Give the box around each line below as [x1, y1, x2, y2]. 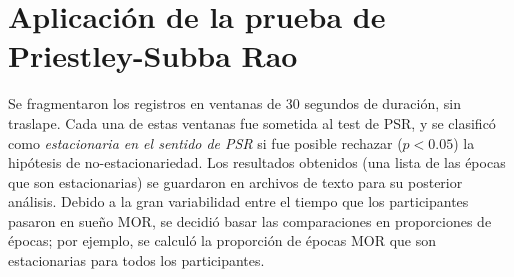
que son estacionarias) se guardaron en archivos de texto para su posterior [8, 171, 463, 192]
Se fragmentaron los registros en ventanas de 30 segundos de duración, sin [8, 93, 461, 114]
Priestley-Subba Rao [8, 35, 298, 76]
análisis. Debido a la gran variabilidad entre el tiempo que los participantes [8, 191, 469, 212]
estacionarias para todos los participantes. [8, 250, 265, 271]
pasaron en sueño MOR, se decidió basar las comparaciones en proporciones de [8, 210, 492, 231]
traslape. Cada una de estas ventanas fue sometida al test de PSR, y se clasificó [8, 112, 496, 133]
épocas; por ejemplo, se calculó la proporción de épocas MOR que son [8, 230, 436, 251]
